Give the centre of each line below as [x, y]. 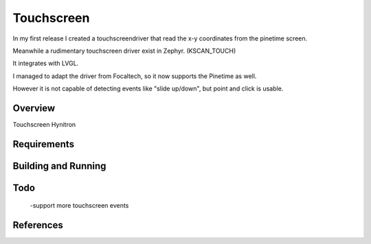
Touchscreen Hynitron [44, 125]
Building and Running [59, 166]
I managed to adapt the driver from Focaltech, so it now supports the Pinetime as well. [135, 76]
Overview [34, 108]
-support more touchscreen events [79, 206]
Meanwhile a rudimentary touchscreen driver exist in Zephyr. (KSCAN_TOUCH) [124, 51]
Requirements [44, 144]
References [38, 225]
